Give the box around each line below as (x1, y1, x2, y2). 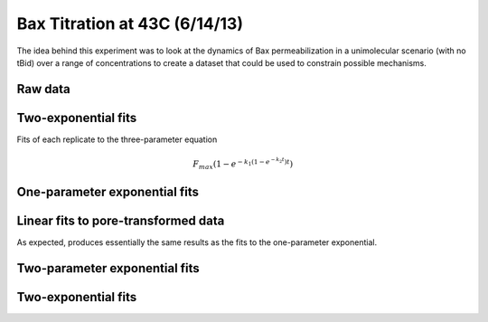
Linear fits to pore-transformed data (16, 213, 225, 228)
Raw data (16, 81, 71, 97)
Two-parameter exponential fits (16, 260, 201, 276)
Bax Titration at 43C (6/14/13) (16, 14, 244, 33)
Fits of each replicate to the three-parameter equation (16, 134, 218, 145)
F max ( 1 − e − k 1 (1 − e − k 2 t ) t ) (192, 156, 294, 172)
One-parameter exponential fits (16, 184, 199, 199)
